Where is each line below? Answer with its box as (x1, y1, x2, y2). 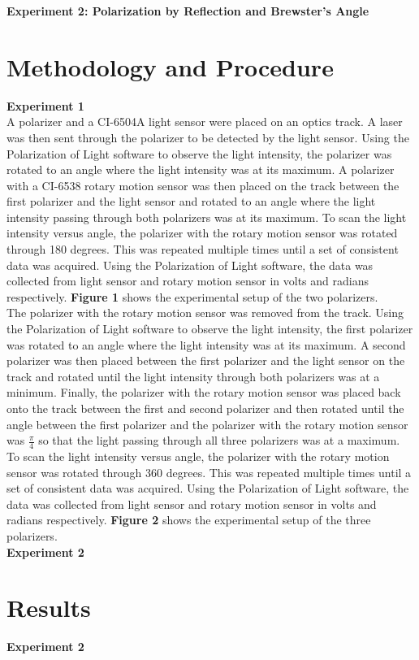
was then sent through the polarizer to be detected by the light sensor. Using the (6, 128, 409, 145)
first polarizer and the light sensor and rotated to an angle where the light (6, 193, 376, 210)
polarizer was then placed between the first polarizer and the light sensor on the (6, 352, 405, 369)
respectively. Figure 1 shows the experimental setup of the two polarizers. (6, 288, 378, 305)
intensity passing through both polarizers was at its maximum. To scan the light (6, 208, 407, 225)
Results (6, 591, 91, 624)
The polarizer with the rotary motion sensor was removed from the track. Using (6, 304, 404, 321)
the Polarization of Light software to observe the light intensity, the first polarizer (6, 320, 413, 337)
